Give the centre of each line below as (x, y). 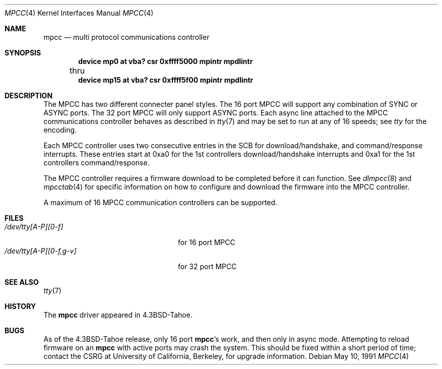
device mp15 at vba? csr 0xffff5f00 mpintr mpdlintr (166, 80)
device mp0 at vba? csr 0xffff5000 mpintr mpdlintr (166, 61)
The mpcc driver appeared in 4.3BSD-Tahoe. (118, 315)
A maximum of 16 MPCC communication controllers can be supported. (161, 202)
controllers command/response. (97, 163)
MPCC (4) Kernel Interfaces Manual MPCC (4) (79, 13)
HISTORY (20, 306)
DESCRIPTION (29, 96)
